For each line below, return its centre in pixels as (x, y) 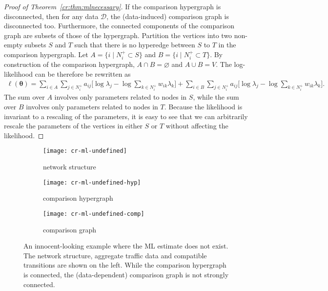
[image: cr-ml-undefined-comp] (94, 214)
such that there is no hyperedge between (135, 45)
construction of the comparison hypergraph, (69, 64)
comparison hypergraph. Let (46, 54)
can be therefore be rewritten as (83, 73)
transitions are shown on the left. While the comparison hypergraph (125, 265)
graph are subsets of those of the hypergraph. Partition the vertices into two (118, 35)
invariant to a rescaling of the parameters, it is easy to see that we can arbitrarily (126, 116)
